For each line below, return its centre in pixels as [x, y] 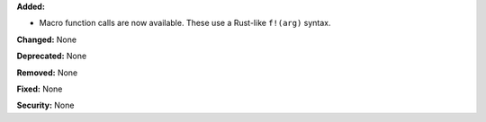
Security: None [45, 105]
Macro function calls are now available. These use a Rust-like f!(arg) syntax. [185, 23]
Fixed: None [40, 89]
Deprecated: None [52, 56]
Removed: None [47, 73]
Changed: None [46, 39]
